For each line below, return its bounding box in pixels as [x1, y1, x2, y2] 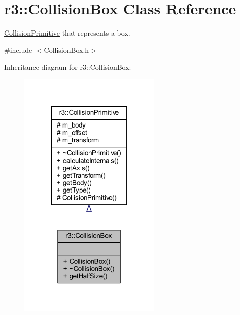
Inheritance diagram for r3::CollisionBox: [4, 61, 131, 72]
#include [4, 44, 32, 55]
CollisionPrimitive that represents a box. [4, 27, 130, 38]
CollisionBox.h [44, 44, 89, 55]
